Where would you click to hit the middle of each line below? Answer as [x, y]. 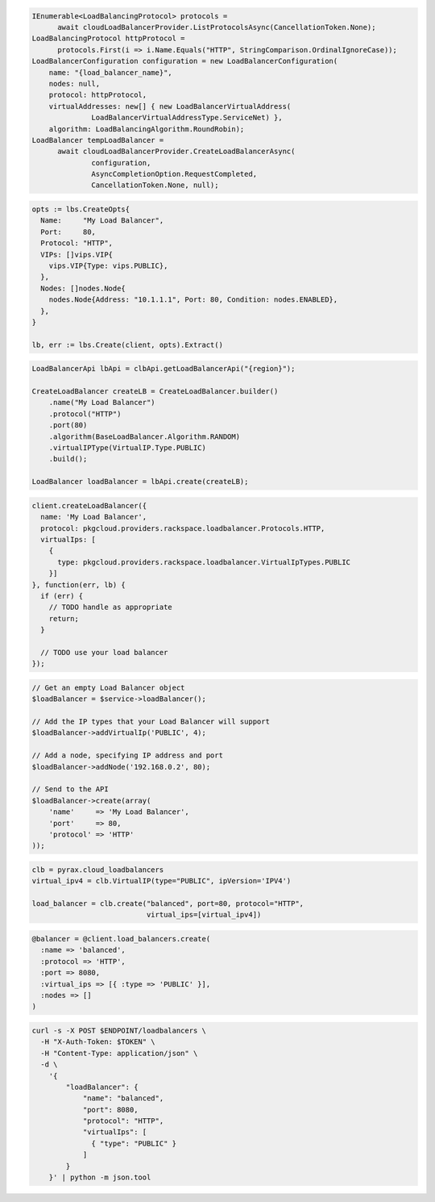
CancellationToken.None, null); [155, 185]
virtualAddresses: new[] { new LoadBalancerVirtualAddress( [170, 106]
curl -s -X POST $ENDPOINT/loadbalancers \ [119, 1030]
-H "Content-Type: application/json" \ [119, 1053]
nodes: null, [75, 83]
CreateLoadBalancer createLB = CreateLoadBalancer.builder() [155, 392]
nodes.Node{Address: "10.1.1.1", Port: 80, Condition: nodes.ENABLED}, [193, 300]
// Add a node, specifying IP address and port [127, 755]
